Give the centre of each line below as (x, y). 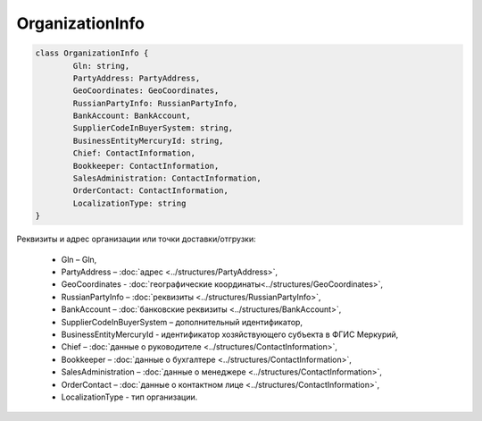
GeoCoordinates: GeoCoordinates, (146, 91)
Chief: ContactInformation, (134, 153)
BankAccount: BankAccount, (132, 116)
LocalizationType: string (129, 203)
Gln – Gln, (79, 259)
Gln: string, (101, 66)
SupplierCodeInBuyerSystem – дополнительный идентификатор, (182, 322)
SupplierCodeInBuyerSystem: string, (153, 128)
